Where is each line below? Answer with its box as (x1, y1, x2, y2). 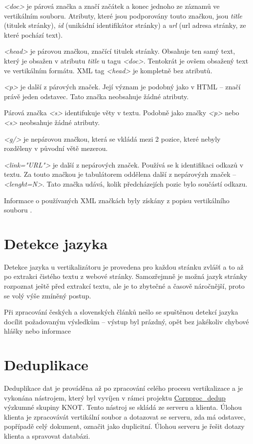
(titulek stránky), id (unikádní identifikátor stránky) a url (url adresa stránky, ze (4, 20, 246, 30)
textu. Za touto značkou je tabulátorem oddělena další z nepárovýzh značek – (4, 169, 236, 179)
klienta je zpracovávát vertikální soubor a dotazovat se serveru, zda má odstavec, (4, 411, 246, 422)
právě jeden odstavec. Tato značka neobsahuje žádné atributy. (4, 91, 189, 101)
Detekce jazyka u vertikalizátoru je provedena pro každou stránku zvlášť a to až (4, 261, 244, 272)
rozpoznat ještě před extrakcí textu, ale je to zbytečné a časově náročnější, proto (4, 281, 245, 291)
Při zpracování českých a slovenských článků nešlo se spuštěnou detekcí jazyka (4, 307, 238, 317)
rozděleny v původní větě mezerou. (4, 143, 108, 153)
